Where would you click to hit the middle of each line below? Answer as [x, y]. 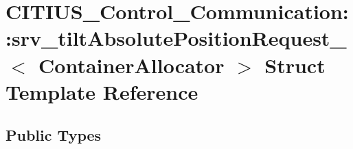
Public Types [54, 135]
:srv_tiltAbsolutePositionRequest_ [176, 38]
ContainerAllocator [132, 65]
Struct [295, 65]
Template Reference [102, 91]
